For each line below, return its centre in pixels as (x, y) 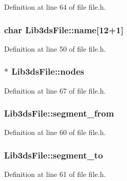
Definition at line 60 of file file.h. (55, 132)
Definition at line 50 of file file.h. (55, 48)
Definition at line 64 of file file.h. (55, 7)
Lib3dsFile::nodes (48, 71)
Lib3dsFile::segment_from (59, 113)
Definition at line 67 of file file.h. (55, 90)
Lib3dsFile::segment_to (54, 155)
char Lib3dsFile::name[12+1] (64, 29)
